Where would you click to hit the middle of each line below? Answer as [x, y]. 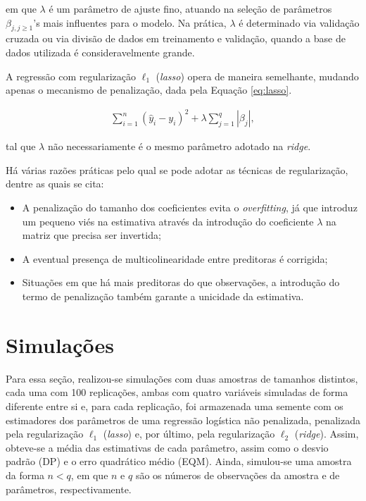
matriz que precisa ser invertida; [91, 235]
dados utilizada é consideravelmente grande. [100, 52]
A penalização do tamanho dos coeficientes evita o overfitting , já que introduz [190, 208]
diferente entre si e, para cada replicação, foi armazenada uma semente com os [175, 406]
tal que [21, 146]
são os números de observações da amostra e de [238, 475]
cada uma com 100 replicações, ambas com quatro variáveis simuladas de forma [177, 392]
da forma [25, 475]
